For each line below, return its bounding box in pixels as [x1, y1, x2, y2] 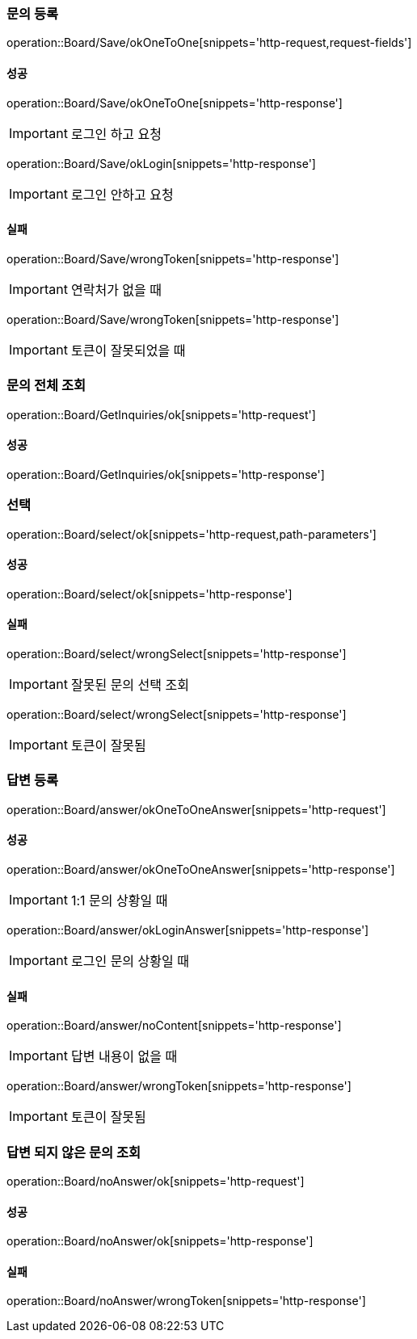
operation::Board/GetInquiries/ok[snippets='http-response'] [6, 467, 325, 481]
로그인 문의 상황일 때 [70, 952, 189, 969]
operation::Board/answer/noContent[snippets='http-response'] [6, 1018, 342, 1033]
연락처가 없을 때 [70, 281, 162, 298]
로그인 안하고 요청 [70, 186, 174, 203]
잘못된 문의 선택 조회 [70, 676, 189, 693]
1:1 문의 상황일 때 [70, 892, 168, 909]
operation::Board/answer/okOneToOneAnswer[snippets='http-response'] [6, 862, 395, 876]
